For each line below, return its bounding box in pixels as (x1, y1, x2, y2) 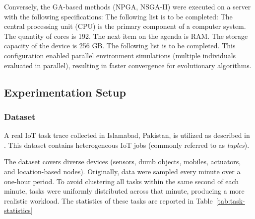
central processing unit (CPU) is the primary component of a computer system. (4, 21, 246, 31)
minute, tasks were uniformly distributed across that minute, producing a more (4, 186, 245, 196)
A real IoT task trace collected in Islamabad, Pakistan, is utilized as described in (4, 130, 250, 140)
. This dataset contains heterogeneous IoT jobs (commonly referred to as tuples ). (4, 139, 250, 150)
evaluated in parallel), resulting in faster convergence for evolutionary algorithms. (4, 60, 252, 70)
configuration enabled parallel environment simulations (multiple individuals (4, 50, 236, 60)
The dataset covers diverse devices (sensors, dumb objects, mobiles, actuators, (4, 156, 241, 167)
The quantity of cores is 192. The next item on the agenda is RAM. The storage (4, 30, 248, 41)
